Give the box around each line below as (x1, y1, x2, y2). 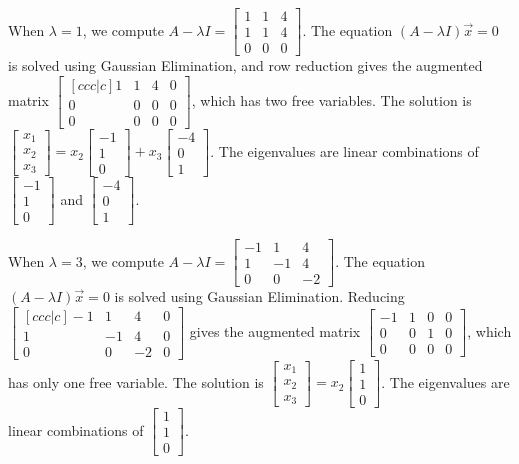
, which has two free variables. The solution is (191, 89, 472, 110)
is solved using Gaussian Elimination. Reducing (114, 286, 405, 307)
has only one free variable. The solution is (8, 371, 264, 392)
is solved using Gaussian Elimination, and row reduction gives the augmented (8, 55, 483, 76)
